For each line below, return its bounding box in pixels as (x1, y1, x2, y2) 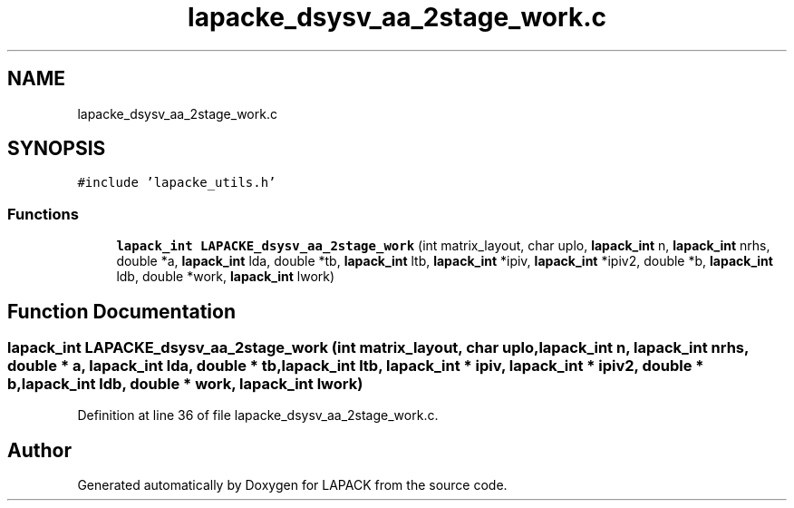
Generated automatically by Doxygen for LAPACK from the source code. (77, 477, 508, 493)
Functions (7, 204, 79, 223)
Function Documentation (7, 299, 236, 323)
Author (7, 438, 72, 462)
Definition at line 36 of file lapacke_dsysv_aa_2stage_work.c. (77, 407, 439, 424)
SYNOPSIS (7, 137, 106, 161)
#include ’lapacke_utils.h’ (77, 175, 276, 190)
